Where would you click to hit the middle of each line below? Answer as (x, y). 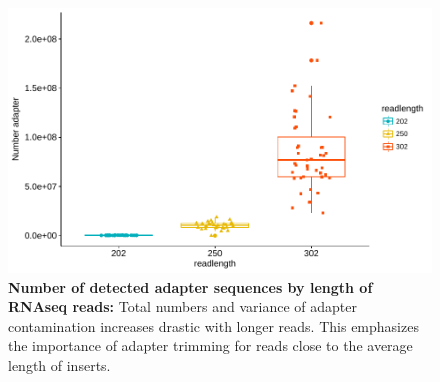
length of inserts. (59, 364)
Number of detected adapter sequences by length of (190, 286)
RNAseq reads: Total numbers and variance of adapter (182, 306)
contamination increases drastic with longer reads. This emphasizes (213, 325)
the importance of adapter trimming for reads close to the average (210, 345)
